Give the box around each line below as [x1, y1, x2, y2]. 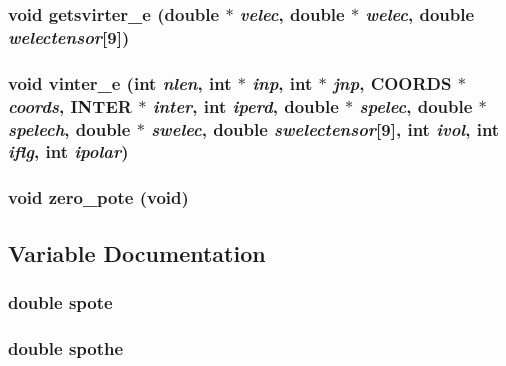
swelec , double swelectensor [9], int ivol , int [151, 116, 500, 141]
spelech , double [8, 116, 131, 141]
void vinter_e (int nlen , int [8, 70, 232, 95]
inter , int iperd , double [152, 93, 339, 118]
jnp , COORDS [333, 70, 452, 95]
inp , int [252, 70, 313, 95]
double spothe [8, 335, 124, 360]
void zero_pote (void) [8, 185, 189, 210]
